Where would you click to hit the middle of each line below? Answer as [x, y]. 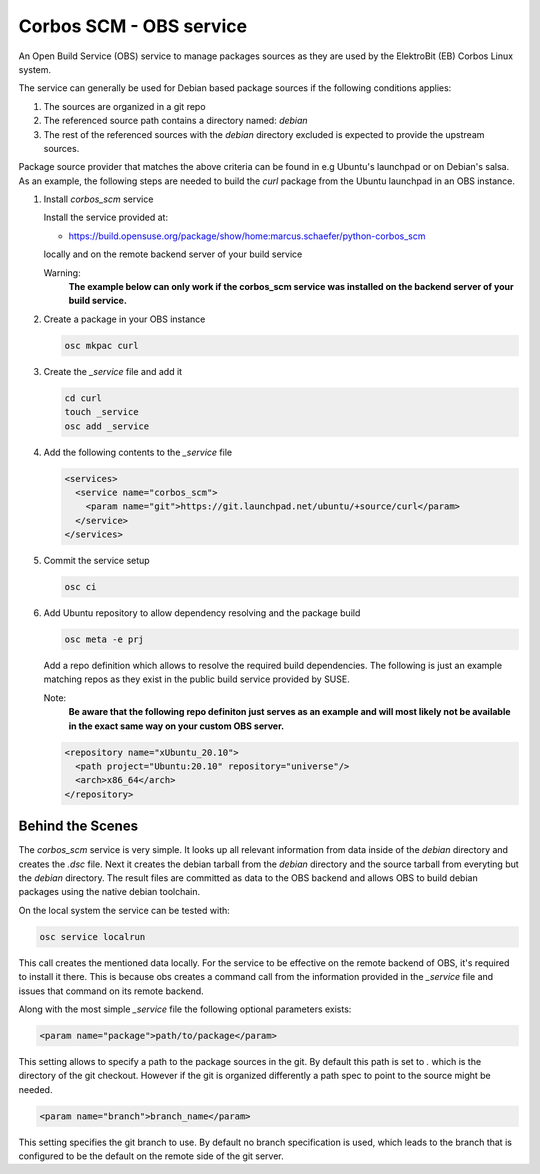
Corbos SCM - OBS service [133, 26]
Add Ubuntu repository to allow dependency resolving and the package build [202, 613]
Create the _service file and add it [113, 371]
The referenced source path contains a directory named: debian [176, 121]
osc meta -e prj [104, 639]
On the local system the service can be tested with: [124, 910]
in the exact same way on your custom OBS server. [176, 726]
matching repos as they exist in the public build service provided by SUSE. [196, 679]
